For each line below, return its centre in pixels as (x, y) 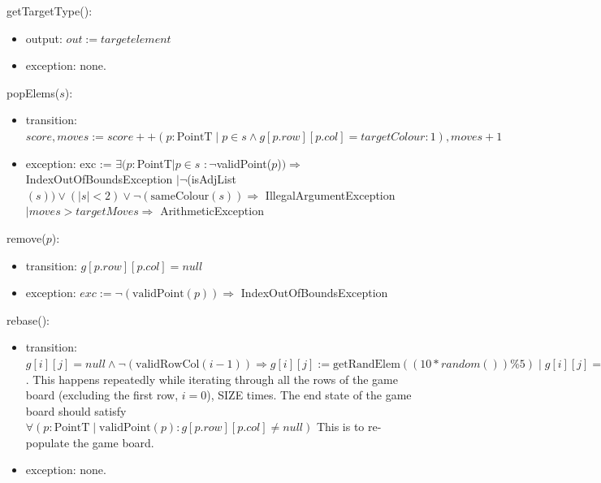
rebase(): (28, 319)
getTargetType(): (50, 11)
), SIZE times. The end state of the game (309, 395)
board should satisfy (76, 410)
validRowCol (168, 364)
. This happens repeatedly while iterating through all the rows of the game (212, 379)
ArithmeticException (212, 211)
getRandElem (366, 364)
